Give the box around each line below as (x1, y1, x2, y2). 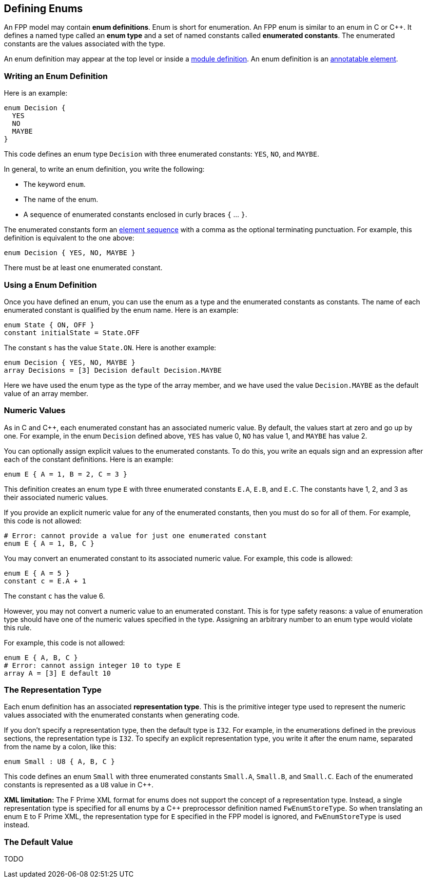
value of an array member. (4, 389, 88, 398)
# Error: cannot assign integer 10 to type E (4, 661, 181, 669)
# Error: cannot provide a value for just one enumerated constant (4, 531, 267, 540)
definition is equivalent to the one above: (4, 234, 135, 242)
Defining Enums (4, 2, 83, 15)
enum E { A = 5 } (4, 569, 70, 577)
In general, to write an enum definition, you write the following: (4, 165, 205, 174)
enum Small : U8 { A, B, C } (4, 758, 115, 766)
